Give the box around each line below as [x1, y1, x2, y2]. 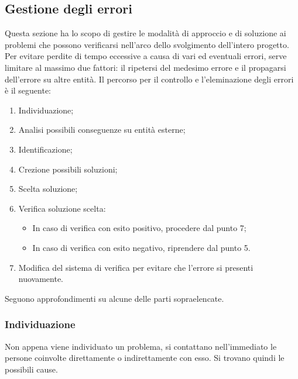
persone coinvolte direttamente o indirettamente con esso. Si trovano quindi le [5, 352, 285, 364]
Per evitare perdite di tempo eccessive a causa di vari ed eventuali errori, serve [5, 50, 287, 62]
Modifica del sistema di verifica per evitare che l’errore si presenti [18, 261, 254, 273]
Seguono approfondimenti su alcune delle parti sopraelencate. [5, 292, 224, 304]
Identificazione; [18, 143, 73, 155]
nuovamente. [18, 273, 64, 285]
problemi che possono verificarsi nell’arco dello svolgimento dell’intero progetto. [5, 38, 289, 50]
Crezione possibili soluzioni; [18, 163, 118, 175]
